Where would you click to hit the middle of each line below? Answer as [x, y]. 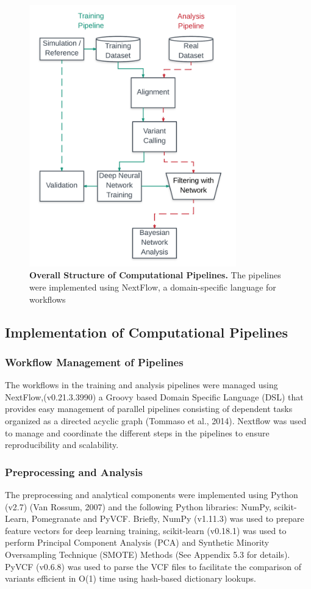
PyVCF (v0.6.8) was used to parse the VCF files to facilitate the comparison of [153, 566]
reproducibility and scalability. [62, 445]
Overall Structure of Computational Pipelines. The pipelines [155, 275]
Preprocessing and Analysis [74, 472]
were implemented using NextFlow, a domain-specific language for [153, 287]
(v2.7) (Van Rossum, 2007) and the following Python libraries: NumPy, [138, 506]
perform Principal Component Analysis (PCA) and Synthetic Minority [137, 542]
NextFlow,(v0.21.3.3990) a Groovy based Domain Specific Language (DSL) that [154, 396]
